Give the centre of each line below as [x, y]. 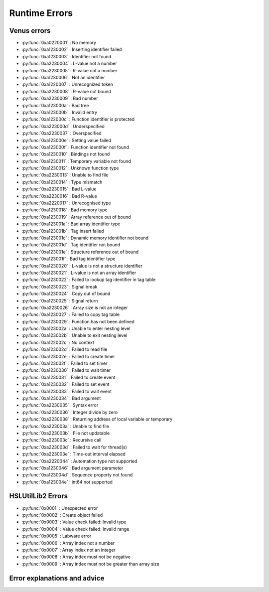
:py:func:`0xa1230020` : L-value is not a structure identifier [82, 266]
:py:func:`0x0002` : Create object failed [62, 515]
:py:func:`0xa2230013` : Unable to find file [65, 175]
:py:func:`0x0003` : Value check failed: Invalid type [74, 522]
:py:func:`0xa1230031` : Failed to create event [68, 377]
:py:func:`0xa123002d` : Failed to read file [65, 349]
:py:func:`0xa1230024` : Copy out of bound [66, 294]
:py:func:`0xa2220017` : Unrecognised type [67, 203]
